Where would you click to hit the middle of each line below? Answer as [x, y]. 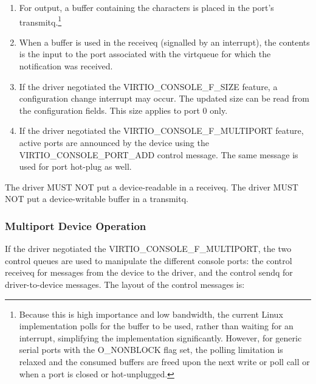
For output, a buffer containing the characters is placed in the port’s [146, 7]
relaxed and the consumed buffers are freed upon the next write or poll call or [164, 361]
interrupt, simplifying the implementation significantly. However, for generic [160, 337]
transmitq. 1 [40, 21]
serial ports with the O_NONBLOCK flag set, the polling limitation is [151, 350]
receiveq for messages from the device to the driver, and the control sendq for [149, 272]
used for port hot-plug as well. [75, 166]
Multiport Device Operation [76, 225]
